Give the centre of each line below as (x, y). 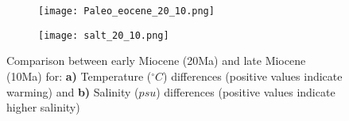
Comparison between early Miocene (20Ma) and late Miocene (156, 60)
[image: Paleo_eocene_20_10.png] (126, 11)
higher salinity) (43, 107)
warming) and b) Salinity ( (73, 91)
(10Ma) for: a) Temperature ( (79, 76)
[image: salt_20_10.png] (104, 35)
